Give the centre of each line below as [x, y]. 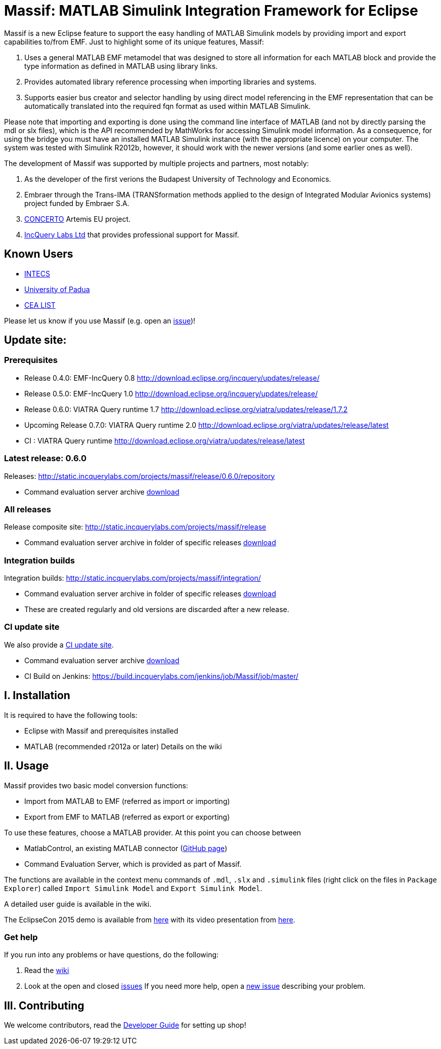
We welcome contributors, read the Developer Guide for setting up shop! [125, 1025]
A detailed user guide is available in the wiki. [78, 904]
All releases [28, 509]
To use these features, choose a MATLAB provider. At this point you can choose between [153, 832]
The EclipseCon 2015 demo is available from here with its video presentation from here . [150, 919]
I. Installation [37, 696]
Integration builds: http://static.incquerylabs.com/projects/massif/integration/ [133, 578]
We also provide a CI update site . [59, 644]
